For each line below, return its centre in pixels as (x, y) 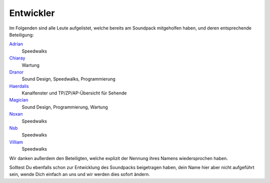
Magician (19, 100)
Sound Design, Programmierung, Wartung (65, 107)
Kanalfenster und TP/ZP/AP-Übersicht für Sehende (74, 93)
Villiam (16, 142)
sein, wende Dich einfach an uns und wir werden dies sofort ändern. (79, 174)
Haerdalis (19, 86)
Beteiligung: (21, 34)
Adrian (16, 44)
